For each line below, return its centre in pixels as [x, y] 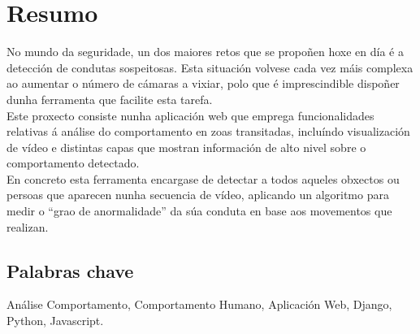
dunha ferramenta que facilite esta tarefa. [110, 99]
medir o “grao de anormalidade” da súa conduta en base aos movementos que [199, 211]
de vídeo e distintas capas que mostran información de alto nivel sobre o [186, 147]
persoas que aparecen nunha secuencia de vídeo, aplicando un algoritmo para [198, 195]
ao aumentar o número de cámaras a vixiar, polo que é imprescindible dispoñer [203, 83]
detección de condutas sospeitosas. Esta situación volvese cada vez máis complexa [210, 67]
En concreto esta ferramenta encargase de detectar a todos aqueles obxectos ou [203, 178]
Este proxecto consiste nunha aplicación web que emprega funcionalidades [191, 115]
